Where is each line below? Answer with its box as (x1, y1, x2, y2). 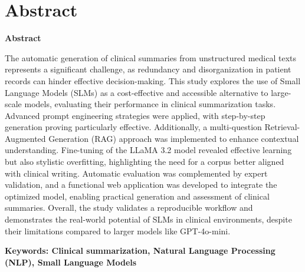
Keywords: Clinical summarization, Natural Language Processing (5, 244, 276, 257)
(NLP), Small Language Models (5, 256, 137, 268)
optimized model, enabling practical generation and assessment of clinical (5, 190, 270, 202)
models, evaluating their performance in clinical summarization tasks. (24, 98, 276, 110)
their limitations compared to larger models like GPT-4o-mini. (5, 224, 231, 237)
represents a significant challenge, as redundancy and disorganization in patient (5, 63, 291, 75)
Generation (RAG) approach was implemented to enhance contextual (48, 132, 299, 144)
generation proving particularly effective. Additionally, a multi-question (5, 121, 262, 133)
